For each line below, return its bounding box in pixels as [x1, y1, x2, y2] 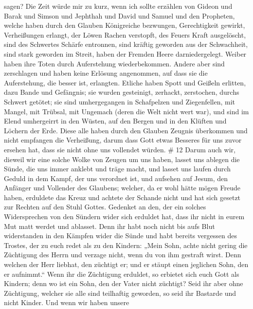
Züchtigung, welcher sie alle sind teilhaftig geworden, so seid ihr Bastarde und [4, 288, 236, 298]
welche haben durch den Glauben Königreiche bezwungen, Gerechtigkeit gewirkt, [4, 20, 245, 30]
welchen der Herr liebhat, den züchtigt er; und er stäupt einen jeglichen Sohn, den [4, 259, 249, 269]
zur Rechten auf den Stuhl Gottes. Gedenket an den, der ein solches [4, 202, 206, 212]
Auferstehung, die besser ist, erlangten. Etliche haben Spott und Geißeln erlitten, [4, 77, 246, 87]
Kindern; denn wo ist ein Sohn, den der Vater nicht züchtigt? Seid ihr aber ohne [4, 278, 243, 288]
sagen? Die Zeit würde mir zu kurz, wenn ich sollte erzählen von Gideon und [4, 1, 233, 11]
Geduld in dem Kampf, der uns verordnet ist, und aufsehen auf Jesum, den [4, 173, 228, 183]
